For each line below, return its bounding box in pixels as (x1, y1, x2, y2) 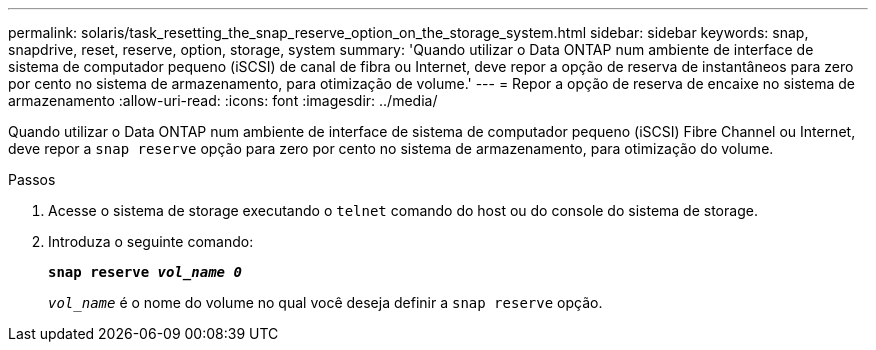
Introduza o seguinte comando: (48, 233, 254, 250)
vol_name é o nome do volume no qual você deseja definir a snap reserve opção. (48, 294, 603, 311)
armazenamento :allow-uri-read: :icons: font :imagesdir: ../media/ (8, 92, 438, 109)
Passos (8, 171, 56, 188)
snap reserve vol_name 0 (48, 264, 242, 280)
